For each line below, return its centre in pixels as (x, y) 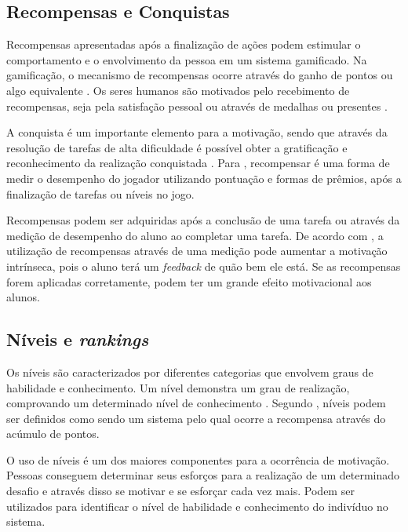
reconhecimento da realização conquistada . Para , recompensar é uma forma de (198, 163)
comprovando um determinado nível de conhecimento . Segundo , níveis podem (196, 403)
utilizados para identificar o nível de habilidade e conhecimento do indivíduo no (197, 506)
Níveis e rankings (78, 339)
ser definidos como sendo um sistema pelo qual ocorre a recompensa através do (196, 418)
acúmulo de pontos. (53, 434)
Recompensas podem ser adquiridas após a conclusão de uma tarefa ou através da (203, 220)
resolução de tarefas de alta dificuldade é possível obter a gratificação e (177, 147)
